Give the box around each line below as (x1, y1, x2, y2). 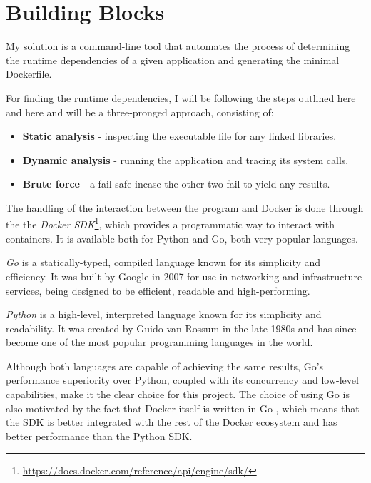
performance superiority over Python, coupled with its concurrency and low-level (6, 372, 359, 387)
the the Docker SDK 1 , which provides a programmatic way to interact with (6, 215, 335, 232)
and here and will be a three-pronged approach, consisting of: (6, 104, 274, 119)
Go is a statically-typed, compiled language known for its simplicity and (6, 255, 321, 270)
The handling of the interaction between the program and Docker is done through (6, 200, 364, 215)
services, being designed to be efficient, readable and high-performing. (6, 283, 310, 298)
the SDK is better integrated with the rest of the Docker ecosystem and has (6, 415, 337, 429)
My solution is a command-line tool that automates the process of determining (6, 39, 350, 54)
